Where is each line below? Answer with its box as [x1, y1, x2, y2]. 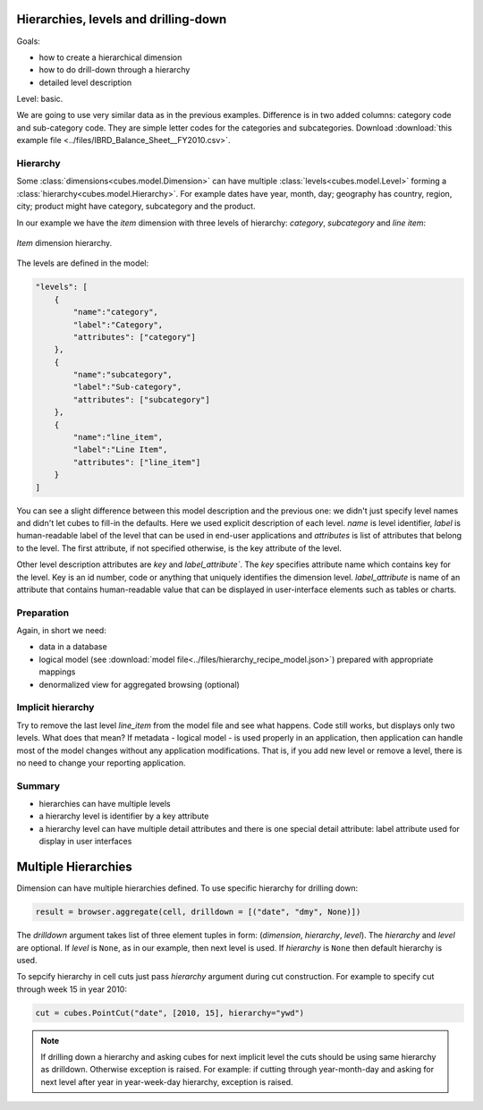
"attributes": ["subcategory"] [72, 394, 210, 404]
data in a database [38, 641, 107, 652]
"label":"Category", [72, 319, 164, 330]
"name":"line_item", [72, 432, 164, 443]
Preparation [16, 606, 70, 619]
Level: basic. [16, 94, 64, 105]
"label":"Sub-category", [72, 382, 182, 393]
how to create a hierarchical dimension [38, 52, 182, 63]
